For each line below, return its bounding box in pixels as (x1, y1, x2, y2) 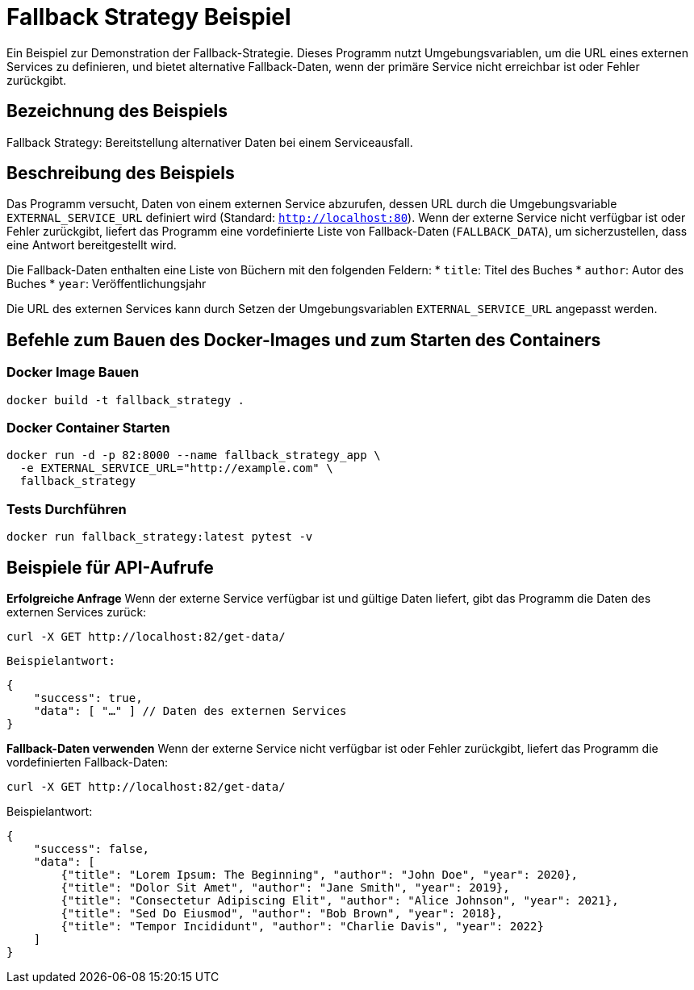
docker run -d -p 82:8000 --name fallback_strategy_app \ (6, 449, 381, 462)
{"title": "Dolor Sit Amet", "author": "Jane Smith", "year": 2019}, (61, 881, 510, 894)
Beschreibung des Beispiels (6, 163, 235, 184)
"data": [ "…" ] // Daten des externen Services (33, 704, 347, 717)
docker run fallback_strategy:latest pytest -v (6, 530, 313, 544)
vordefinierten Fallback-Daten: (6, 755, 168, 769)
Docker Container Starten (6, 420, 170, 437)
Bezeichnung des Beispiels (6, 101, 228, 122)
